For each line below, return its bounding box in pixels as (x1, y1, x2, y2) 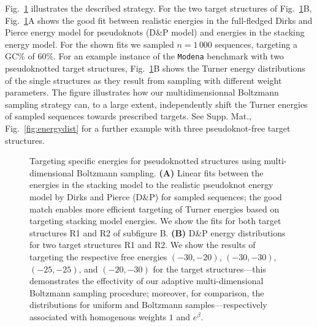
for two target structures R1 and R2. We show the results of (29, 238, 256, 251)
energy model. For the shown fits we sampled (5, 37, 174, 50)
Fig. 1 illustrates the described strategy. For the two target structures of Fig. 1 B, (5, 2, 312, 14)
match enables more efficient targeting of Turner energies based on (29, 202, 280, 215)
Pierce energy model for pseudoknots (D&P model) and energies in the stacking (5, 26, 305, 39)
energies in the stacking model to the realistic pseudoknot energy (29, 178, 273, 191)
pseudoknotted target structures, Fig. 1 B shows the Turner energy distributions (5, 62, 305, 75)
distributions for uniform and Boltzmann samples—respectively (29, 298, 267, 311)
